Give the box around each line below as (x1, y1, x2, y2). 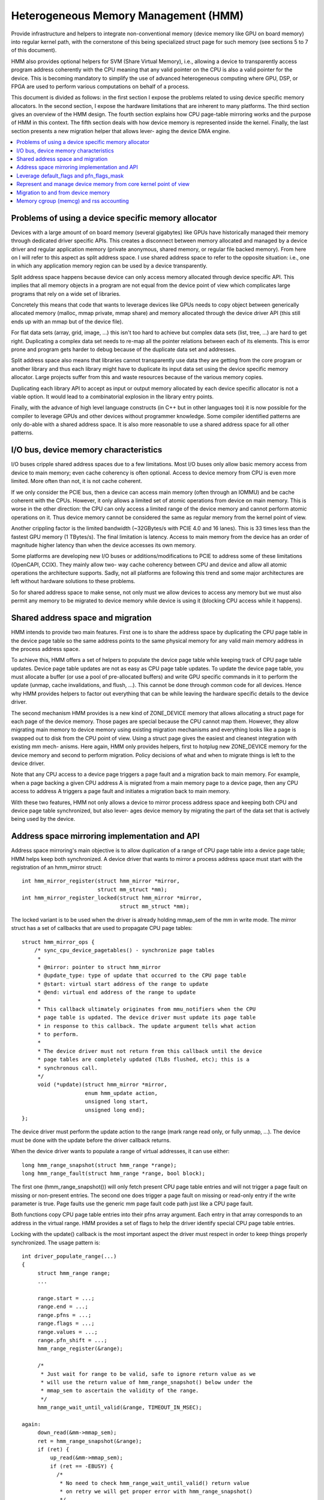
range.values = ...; (37, 1328, 98, 1335)
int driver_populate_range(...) (22, 1253, 117, 1260)
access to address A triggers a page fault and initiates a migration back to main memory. (11, 788, 230, 795)
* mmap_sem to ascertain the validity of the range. (40, 1387, 199, 1394)
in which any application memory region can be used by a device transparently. (11, 262, 208, 269)
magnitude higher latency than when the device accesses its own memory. (11, 541, 196, 548)
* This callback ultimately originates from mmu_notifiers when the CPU (37, 1006, 256, 1012)
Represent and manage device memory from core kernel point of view (16, 181, 190, 188)
